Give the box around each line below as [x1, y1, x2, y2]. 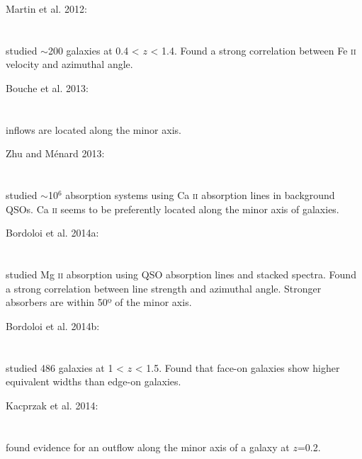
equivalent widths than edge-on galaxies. [6, 374, 181, 389]
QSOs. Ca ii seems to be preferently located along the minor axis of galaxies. [6, 201, 339, 216]
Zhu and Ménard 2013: [6, 146, 105, 161]
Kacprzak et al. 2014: [6, 397, 98, 412]
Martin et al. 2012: [6, 1, 87, 16]
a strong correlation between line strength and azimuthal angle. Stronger [6, 280, 322, 295]
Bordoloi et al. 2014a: [6, 225, 99, 240]
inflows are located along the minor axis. [6, 122, 181, 137]
